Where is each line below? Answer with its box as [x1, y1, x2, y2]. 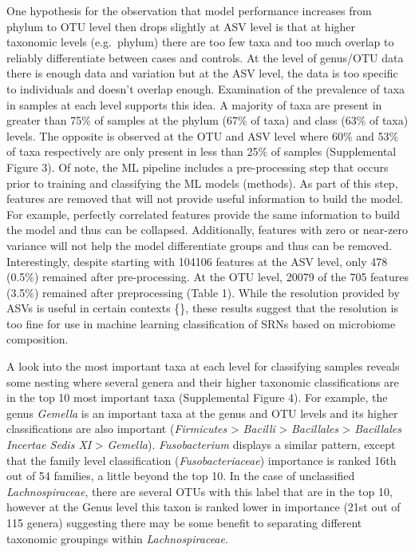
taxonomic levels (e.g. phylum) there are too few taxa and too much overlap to [6, 34, 394, 50]
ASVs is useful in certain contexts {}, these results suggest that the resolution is [6, 300, 398, 316]
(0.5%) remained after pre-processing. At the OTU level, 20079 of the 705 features [6, 268, 409, 285]
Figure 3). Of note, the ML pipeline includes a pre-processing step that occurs [6, 158, 389, 175]
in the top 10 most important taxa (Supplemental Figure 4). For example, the [6, 389, 388, 406]
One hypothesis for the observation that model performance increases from [6, 2, 372, 18]
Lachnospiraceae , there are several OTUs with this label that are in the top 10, [6, 483, 393, 499]
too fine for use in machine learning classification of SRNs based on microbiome [6, 315, 396, 332]
